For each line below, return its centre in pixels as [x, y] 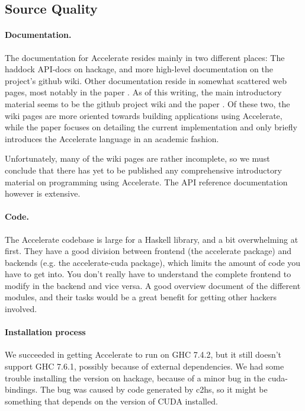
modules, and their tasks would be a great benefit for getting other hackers [141, 297]
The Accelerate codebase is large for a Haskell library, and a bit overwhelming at [152, 239]
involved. [21, 309]
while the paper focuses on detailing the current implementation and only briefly [151, 127]
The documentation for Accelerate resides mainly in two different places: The [145, 57]
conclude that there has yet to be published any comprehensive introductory [143, 170]
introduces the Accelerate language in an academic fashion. [112, 138]
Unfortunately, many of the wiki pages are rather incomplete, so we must [137, 158]
